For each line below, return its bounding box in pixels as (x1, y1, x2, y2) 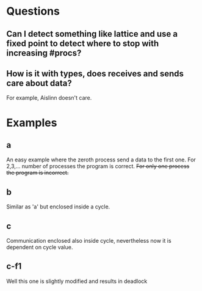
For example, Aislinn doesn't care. (6, 94, 92, 101)
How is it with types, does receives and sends (6, 68, 184, 79)
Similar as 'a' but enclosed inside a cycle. (6, 203, 110, 210)
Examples (6, 116, 57, 130)
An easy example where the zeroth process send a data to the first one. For (6, 156, 197, 163)
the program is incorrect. (6, 169, 69, 177)
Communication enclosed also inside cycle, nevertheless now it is (6, 237, 172, 245)
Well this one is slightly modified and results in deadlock (6, 277, 148, 285)
